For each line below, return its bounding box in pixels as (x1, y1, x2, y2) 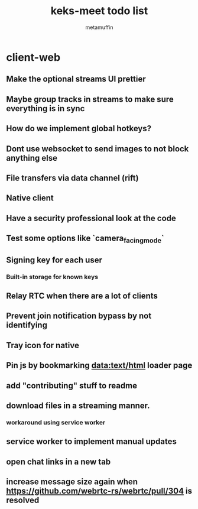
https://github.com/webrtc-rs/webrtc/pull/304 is (6, 486, 193, 496)
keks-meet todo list (50, 4, 148, 18)
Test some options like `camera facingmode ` (6, 234, 164, 245)
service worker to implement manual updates (6, 436, 177, 447)
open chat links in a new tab (6, 456, 111, 466)
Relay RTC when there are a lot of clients (6, 291, 158, 301)
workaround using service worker (6, 418, 106, 426)
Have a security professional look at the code (6, 213, 176, 223)
